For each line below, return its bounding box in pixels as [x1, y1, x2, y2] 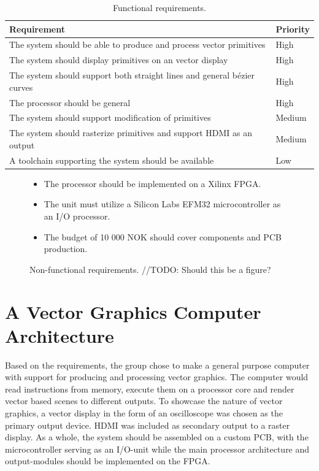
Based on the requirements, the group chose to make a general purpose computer [5, 358, 310, 371]
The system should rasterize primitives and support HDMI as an [9, 126, 252, 139]
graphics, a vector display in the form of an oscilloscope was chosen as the [5, 407, 283, 419]
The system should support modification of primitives [9, 111, 211, 124]
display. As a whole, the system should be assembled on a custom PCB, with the [5, 431, 309, 443]
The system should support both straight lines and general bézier [9, 69, 255, 82]
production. [44, 242, 88, 255]
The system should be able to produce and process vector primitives [9, 38, 266, 51]
